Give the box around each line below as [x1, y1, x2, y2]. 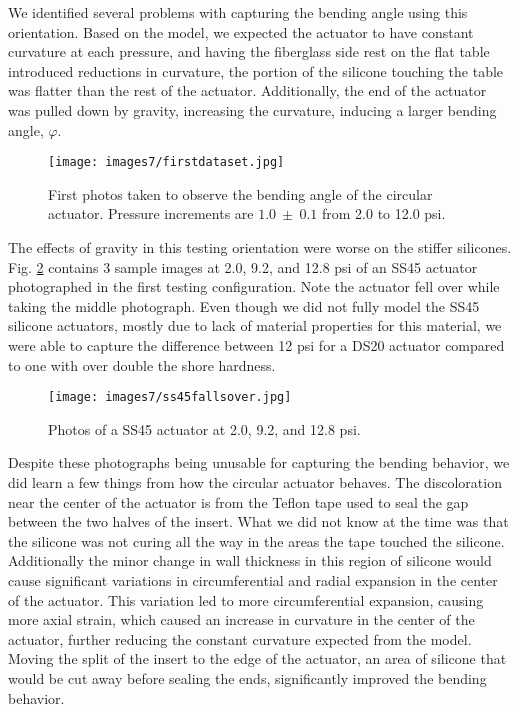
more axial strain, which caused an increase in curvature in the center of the [8, 609, 475, 630]
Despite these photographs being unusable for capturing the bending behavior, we [8, 452, 510, 473]
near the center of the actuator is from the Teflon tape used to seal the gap [8, 491, 469, 512]
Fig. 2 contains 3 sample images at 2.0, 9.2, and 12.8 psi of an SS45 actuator [8, 256, 478, 277]
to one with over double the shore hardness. [8, 354, 276, 375]
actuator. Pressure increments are [48, 203, 254, 224]
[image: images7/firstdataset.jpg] [48, 155, 285, 170]
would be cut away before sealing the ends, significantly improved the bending [8, 667, 487, 688]
